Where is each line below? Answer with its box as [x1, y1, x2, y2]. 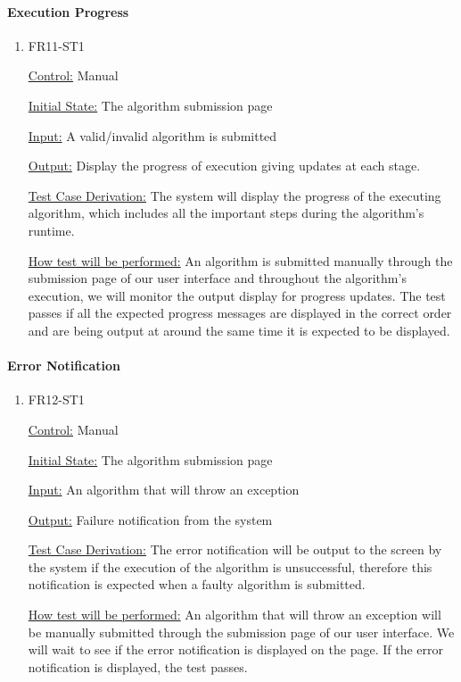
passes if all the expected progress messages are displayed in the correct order [28, 304, 452, 322]
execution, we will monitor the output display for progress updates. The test [28, 286, 446, 304]
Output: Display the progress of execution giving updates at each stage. [28, 156, 421, 175]
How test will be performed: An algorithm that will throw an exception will [28, 605, 441, 624]
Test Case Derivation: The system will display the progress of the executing [28, 186, 441, 204]
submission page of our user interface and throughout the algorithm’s [28, 269, 407, 287]
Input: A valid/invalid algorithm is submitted [28, 126, 277, 145]
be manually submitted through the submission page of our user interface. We [28, 622, 455, 641]
